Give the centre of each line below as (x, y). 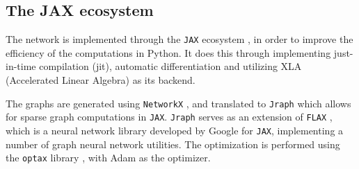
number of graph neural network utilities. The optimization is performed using (173, 144)
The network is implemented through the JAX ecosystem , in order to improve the (179, 39)
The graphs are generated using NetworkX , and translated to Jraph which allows (178, 103)
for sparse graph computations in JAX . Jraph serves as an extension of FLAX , (169, 117)
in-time (21, 66)
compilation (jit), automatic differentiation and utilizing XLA (170, 66)
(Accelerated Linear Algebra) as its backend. (101, 80)
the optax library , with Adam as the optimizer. (108, 158)
